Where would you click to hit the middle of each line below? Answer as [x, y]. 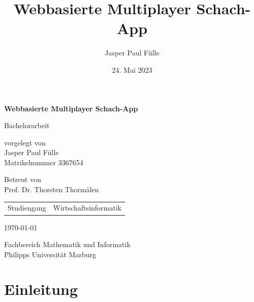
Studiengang [27, 208]
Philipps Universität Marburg [50, 254]
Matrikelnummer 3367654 [44, 162]
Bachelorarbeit [27, 125]
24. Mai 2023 [132, 69]
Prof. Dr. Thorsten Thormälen [52, 189]
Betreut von [23, 179]
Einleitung [41, 289]
